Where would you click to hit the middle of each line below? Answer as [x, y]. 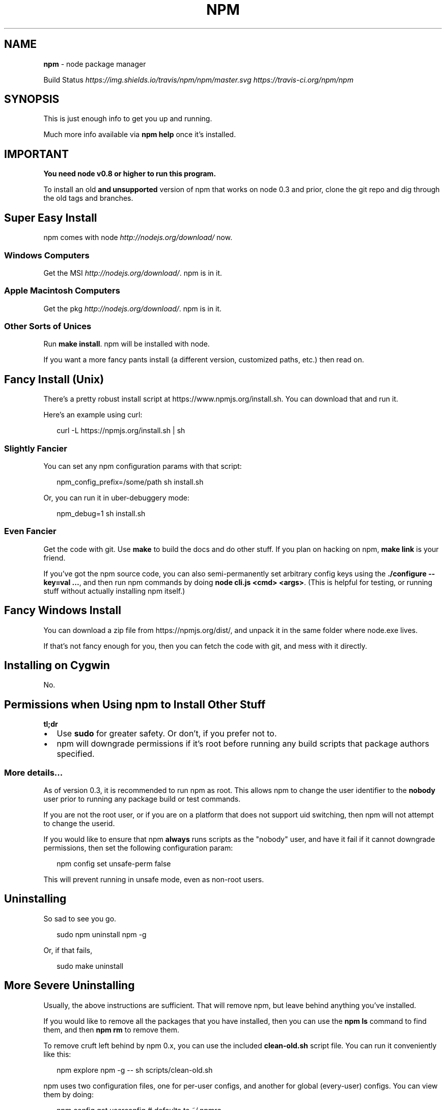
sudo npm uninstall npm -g [102, 934]
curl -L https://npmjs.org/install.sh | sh [121, 431]
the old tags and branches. [88, 198]
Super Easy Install [51, 218]
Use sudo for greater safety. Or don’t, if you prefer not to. [167, 734]
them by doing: [68, 1094]
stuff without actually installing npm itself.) [114, 591]
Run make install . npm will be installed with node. [127, 344]
